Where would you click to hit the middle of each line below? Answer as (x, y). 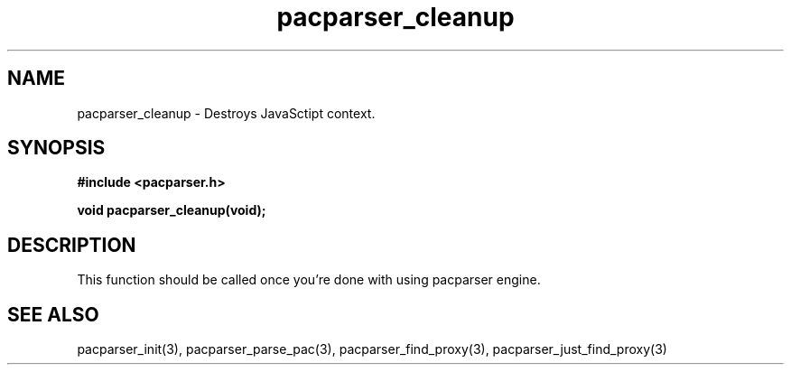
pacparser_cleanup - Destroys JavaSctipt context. (226, 113)
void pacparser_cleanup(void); (172, 210)
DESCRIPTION (72, 245)
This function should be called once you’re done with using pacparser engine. (309, 280)
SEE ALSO (53, 314)
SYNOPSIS (56, 148)
